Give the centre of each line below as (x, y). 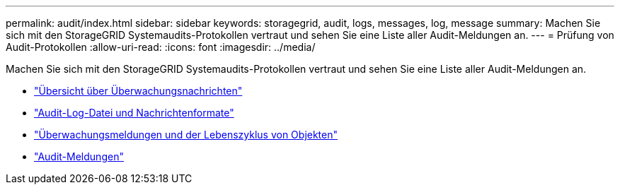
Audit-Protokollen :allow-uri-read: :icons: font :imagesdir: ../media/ (161, 47)
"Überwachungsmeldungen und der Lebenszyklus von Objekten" (186, 135)
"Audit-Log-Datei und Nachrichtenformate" (134, 113)
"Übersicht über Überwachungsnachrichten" (138, 91)
